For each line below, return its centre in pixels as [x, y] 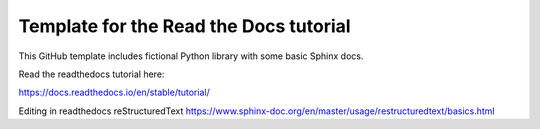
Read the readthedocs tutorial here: [91, 74]
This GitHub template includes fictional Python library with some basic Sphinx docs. [191, 56]
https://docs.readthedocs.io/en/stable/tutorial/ [114, 92]
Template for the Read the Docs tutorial [184, 26]
